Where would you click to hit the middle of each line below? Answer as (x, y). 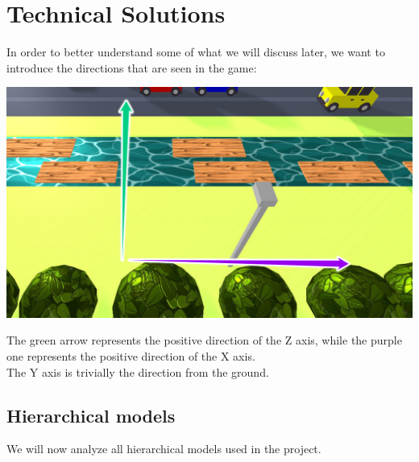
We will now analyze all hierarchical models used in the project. (164, 449)
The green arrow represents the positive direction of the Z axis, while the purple (204, 340)
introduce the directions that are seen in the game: (132, 67)
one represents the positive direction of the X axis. (131, 355)
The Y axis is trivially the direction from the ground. (138, 371)
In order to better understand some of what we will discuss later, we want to (196, 52)
